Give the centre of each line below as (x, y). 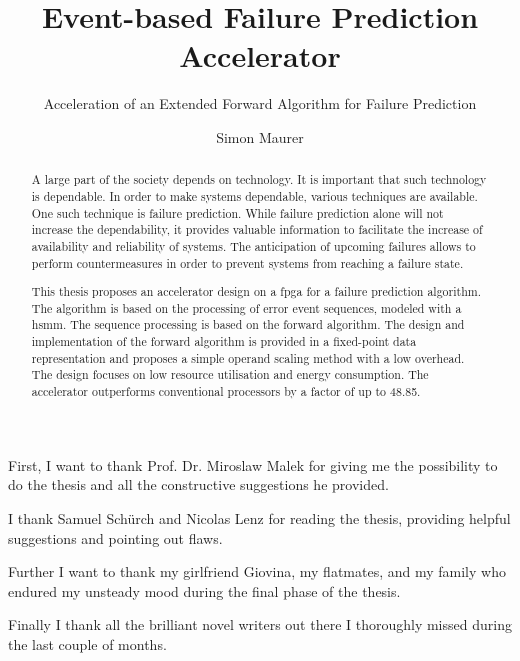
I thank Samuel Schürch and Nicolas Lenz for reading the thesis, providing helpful (259, 517)
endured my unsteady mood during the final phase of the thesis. (204, 590)
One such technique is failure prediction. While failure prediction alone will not (237, 212)
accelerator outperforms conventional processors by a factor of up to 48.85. (226, 391)
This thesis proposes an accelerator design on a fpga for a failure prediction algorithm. (256, 291)
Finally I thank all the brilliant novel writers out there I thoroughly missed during (260, 624)
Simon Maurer (260, 136)
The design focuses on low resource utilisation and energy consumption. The (230, 374)
